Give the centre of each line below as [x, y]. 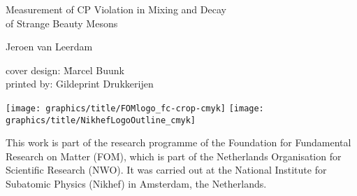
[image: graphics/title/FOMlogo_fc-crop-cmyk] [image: [135, 108]
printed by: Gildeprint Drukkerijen [80, 84]
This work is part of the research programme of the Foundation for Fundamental [178, 142]
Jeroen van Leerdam [49, 47]
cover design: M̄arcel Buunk [65, 70]
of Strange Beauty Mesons [62, 23]
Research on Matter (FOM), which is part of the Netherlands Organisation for [174, 156]
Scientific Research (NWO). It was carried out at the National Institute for [166, 170]
